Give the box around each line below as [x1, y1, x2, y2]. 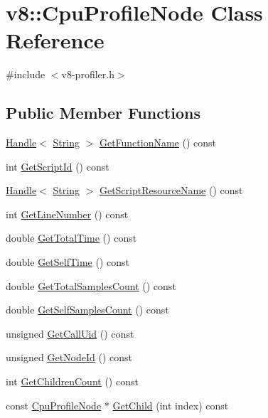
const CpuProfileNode [6, 397, 102, 412]
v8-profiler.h [61, 67, 114, 82]
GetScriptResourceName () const [99, 183, 243, 198]
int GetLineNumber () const [6, 206, 129, 221]
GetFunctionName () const [99, 135, 217, 150]
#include [6, 67, 45, 82]
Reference [6, 26, 104, 55]
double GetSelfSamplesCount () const [6, 302, 169, 317]
